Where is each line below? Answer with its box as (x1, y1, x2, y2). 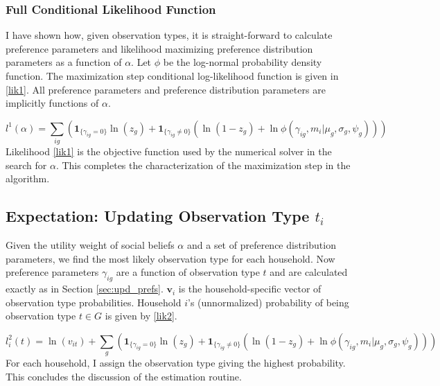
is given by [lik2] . (105, 308, 177, 323)
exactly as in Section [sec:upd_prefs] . (6, 281, 164, 296)
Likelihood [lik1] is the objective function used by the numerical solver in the (6, 144, 332, 159)
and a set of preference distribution (186, 238, 336, 252)
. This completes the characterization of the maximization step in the (55, 157, 351, 172)
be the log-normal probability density (163, 55, 322, 69)
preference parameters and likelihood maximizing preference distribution (6, 41, 313, 55)
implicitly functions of (6, 96, 99, 110)
